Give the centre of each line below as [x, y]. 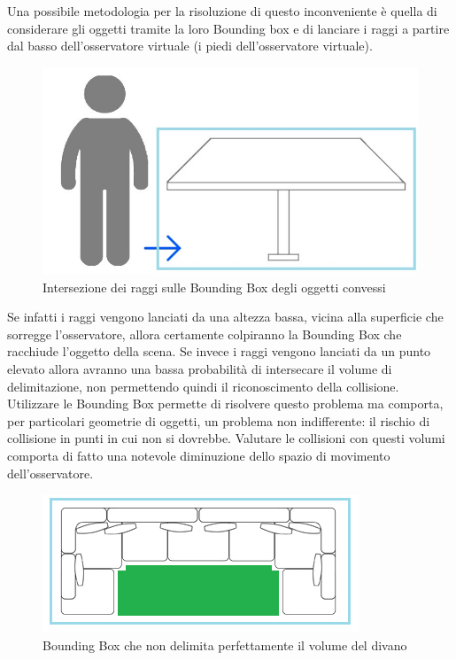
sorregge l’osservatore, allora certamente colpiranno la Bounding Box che [205, 334]
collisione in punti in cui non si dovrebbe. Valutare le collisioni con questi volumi [226, 438]
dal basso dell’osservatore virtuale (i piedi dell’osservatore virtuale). [190, 46]
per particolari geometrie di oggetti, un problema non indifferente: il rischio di [219, 420]
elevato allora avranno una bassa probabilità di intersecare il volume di [200, 368]
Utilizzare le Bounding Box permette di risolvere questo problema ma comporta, [225, 404]
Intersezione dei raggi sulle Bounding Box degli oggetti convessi [214, 287]
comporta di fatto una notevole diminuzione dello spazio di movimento [199, 455]
